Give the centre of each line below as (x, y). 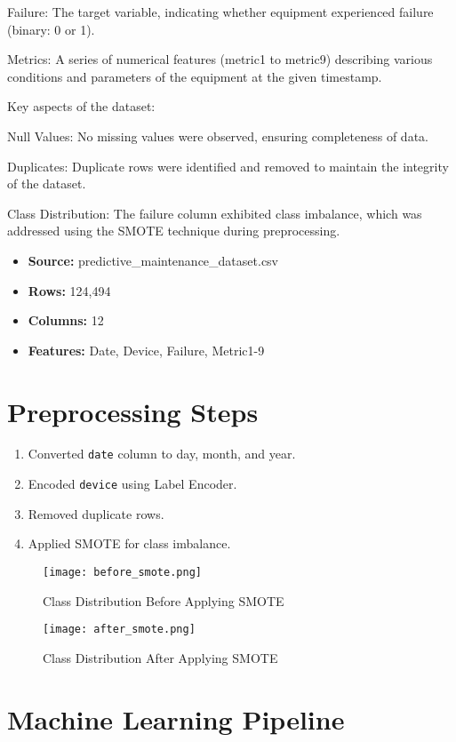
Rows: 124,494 (69, 290)
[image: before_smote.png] (122, 572)
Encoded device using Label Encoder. (132, 484)
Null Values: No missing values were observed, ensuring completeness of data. (218, 136)
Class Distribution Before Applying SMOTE (164, 600)
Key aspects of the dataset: (81, 106)
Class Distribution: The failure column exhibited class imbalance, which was (215, 213)
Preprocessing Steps (133, 411)
